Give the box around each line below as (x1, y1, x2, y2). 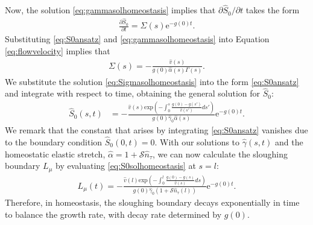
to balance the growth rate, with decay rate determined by (5, 208, 222, 220)
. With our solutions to (154, 135, 240, 148)
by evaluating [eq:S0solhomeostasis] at (55, 159, 196, 172)
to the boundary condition (5, 135, 103, 148)
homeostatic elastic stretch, (5, 147, 106, 160)
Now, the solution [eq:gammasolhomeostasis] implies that (5, 4, 216, 16)
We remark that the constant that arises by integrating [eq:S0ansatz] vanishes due (5, 124, 308, 136)
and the (274, 135, 303, 148)
